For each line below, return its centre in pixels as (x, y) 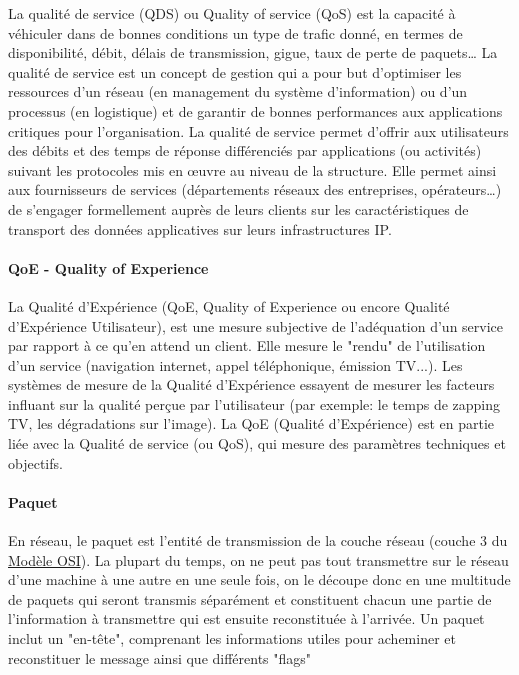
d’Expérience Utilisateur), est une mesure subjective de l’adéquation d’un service (256, 325)
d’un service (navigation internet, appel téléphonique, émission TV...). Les (235, 364)
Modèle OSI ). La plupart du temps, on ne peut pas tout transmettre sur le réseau (258, 559)
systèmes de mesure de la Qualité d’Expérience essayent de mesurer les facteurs (251, 384)
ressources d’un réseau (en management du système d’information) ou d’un (238, 91)
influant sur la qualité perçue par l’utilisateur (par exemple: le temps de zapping (254, 403)
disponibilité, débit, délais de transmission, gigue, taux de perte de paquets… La (253, 52)
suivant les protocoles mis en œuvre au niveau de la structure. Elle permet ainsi (252, 169)
